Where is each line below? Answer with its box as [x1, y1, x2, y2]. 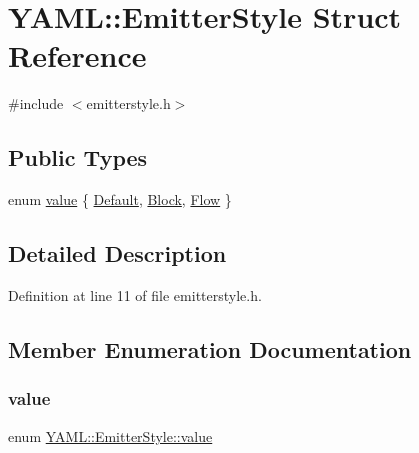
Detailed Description [8, 238, 227, 269]
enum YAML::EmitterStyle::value [8, 425, 213, 446]
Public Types [8, 142, 148, 173]
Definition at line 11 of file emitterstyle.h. [8, 284, 262, 305]
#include [8, 93, 64, 114]
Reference [8, 35, 147, 76]
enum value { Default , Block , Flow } [8, 189, 232, 210]
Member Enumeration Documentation [8, 333, 412, 364]
